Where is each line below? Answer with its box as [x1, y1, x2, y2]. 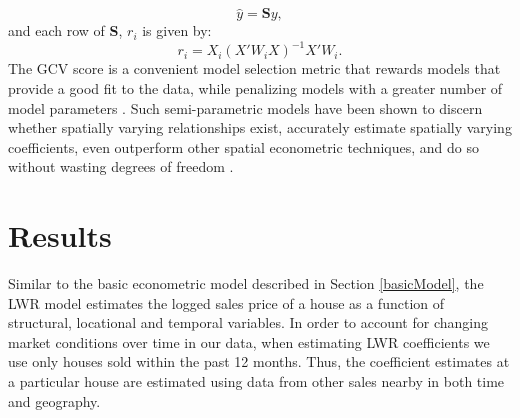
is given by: [142, 20, 212, 41]
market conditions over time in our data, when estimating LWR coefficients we [8, 331, 490, 352]
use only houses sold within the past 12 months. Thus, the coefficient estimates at [8, 351, 510, 372]
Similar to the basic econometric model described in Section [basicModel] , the [8, 273, 484, 293]
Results [8, 215, 112, 256]
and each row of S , [8, 20, 123, 41]
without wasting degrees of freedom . [8, 156, 234, 177]
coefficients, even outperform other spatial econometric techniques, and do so [8, 136, 479, 157]
